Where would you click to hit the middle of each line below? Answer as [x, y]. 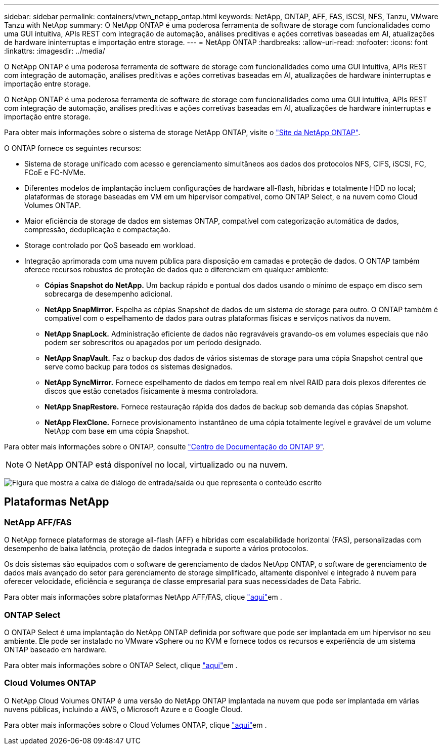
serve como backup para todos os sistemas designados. [139, 367]
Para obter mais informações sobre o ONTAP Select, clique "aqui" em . [121, 665]
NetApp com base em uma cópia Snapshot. [117, 431]
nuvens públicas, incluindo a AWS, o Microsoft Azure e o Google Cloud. [123, 709]
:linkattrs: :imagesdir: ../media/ [55, 51]
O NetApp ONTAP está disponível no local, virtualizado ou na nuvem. [157, 465]
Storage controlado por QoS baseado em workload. [110, 245]
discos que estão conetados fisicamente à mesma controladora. [151, 391]
